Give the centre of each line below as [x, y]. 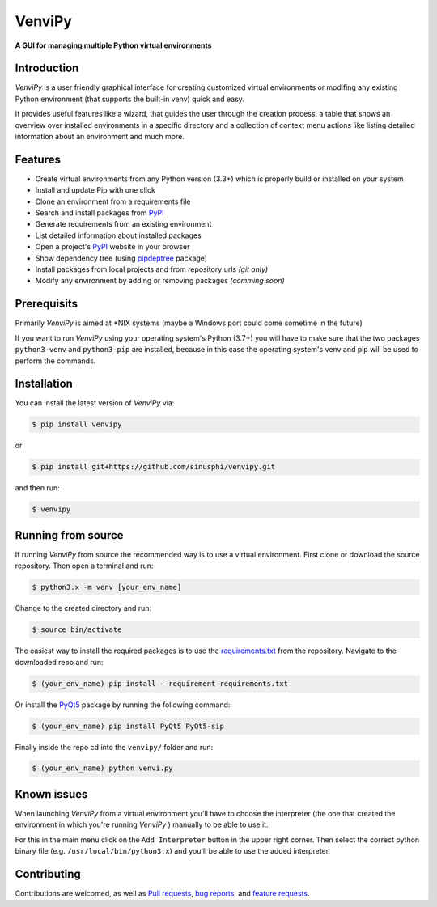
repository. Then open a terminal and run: [84, 566]
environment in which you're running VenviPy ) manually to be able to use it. [142, 824]
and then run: [37, 488]
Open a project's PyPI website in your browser [112, 247]
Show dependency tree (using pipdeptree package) [121, 258]
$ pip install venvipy [77, 424]
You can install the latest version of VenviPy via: [95, 403]
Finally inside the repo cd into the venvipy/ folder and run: [114, 747]
